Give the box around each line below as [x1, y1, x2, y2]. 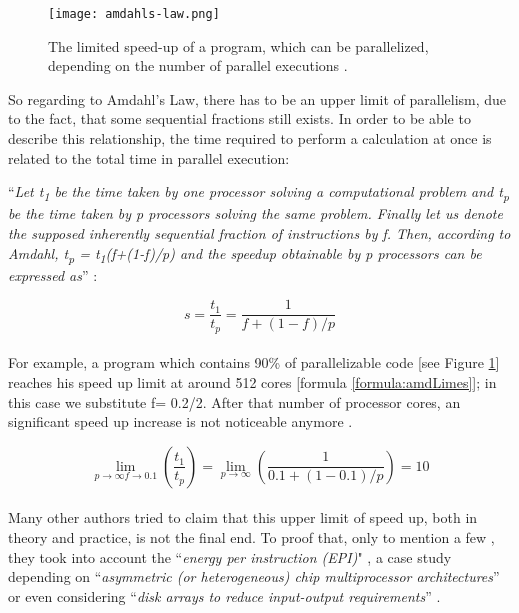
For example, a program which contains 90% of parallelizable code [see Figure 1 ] [8, 352, 500, 373]
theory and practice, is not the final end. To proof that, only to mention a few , [8, 526, 495, 547]
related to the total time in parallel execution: [8, 147, 290, 168]
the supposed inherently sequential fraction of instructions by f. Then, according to [8, 222, 511, 243]
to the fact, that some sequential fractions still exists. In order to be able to [8, 108, 471, 129]
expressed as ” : [8, 264, 98, 285]
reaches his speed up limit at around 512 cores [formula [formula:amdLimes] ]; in [8, 371, 497, 392]
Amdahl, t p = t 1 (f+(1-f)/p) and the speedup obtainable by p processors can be [8, 242, 482, 266]
